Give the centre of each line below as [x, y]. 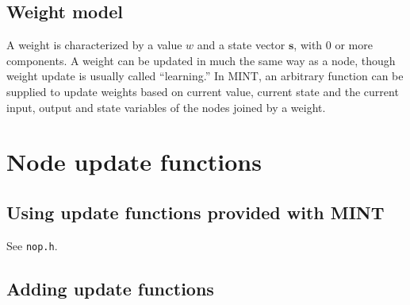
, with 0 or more [333, 45]
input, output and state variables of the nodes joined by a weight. [166, 107]
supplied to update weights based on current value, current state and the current [203, 91]
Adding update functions [110, 288]
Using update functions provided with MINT [195, 212]
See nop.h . [32, 245]
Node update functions [134, 162]
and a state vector [241, 45]
